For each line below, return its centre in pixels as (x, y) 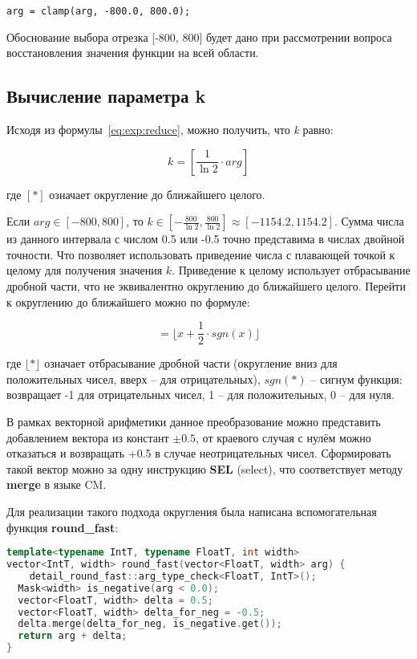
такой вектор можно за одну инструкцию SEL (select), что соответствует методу (205, 468)
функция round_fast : (63, 527)
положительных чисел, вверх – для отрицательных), (134, 378)
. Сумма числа (369, 221)
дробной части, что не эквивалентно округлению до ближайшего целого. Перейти (206, 286)
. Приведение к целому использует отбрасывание (291, 270)
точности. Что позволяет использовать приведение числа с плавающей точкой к (201, 254)
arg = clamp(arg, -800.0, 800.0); (99, 11)
